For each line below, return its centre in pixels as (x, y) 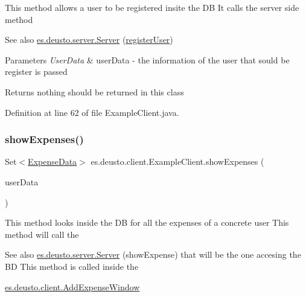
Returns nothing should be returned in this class (94, 91)
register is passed (36, 72)
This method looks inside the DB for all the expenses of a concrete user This (147, 222)
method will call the (42, 234)
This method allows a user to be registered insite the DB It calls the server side (152, 7)
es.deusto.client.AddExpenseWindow (72, 286)
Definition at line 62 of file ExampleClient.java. (92, 112)
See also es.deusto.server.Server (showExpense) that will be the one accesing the (153, 254)
